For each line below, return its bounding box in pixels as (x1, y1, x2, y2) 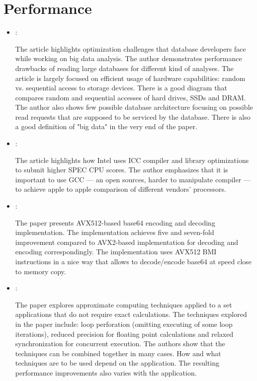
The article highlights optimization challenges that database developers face (15, 43, 246, 54)
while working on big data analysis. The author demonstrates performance (15, 53, 242, 64)
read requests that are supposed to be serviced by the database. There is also (15, 111, 251, 122)
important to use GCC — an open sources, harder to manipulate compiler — (15, 174, 251, 184)
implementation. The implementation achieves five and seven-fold (15, 227, 214, 237)
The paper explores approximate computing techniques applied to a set (15, 299, 232, 309)
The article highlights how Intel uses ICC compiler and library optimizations (15, 154, 249, 165)
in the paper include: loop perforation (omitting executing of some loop (15, 318, 233, 329)
